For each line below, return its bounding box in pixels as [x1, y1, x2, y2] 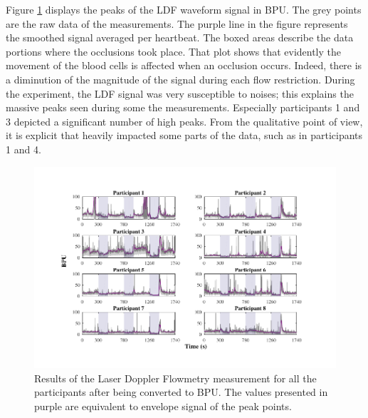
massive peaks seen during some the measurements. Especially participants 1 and [6, 100, 360, 115]
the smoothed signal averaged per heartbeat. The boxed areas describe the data [6, 30, 354, 45]
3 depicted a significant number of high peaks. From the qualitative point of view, [6, 113, 363, 128]
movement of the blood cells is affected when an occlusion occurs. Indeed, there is [6, 58, 362, 73]
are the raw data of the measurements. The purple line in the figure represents [6, 16, 348, 31]
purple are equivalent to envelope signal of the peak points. [34, 398, 292, 413]
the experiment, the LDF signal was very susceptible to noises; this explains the [6, 86, 354, 101]
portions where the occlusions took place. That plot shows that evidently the [6, 44, 342, 58]
